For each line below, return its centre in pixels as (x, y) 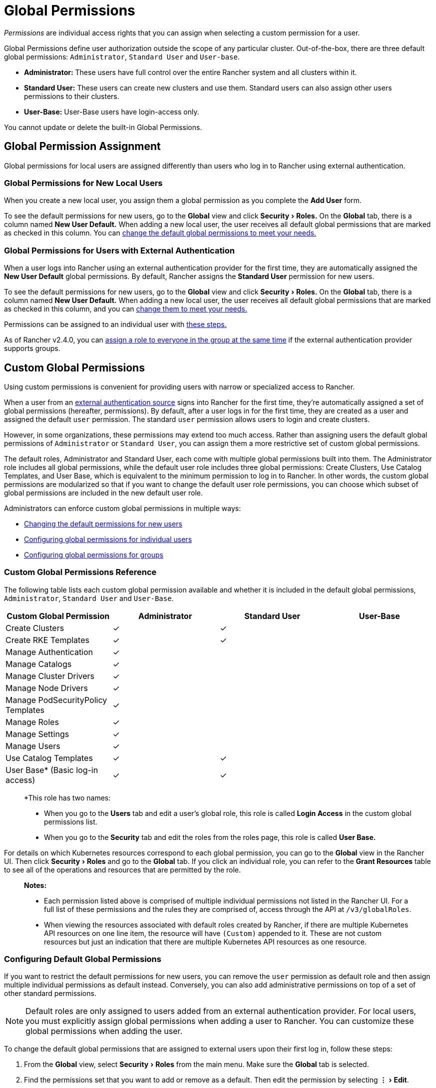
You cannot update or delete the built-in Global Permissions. (103, 127)
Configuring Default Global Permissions (83, 959)
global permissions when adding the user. (104, 1031)
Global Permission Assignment (82, 146)
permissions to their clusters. (72, 96)
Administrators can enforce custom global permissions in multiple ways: (123, 508)
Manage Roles (32, 722)
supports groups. (32, 348)
